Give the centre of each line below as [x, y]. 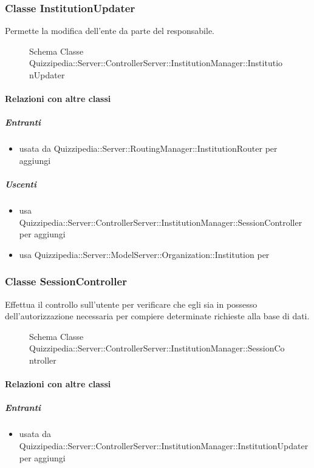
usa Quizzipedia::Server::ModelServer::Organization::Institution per [144, 254]
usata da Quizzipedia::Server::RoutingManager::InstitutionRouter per [148, 148]
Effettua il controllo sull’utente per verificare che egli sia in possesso [131, 304]
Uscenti [21, 184]
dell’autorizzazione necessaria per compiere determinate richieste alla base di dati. [157, 316]
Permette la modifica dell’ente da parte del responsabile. [110, 31]
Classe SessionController [66, 281]
